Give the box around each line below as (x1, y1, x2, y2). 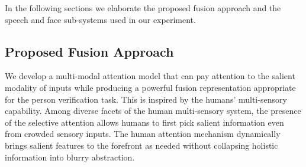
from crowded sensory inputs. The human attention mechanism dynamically (5, 127, 281, 140)
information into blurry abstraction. (5, 150, 135, 163)
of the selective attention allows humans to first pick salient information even (5, 116, 284, 128)
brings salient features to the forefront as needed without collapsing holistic (5, 139, 278, 151)
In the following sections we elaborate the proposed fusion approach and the (5, 2, 281, 14)
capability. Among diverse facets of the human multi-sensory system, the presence (5, 104, 301, 117)
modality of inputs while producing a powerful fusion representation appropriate (5, 81, 296, 93)
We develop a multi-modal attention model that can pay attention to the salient (5, 70, 295, 82)
